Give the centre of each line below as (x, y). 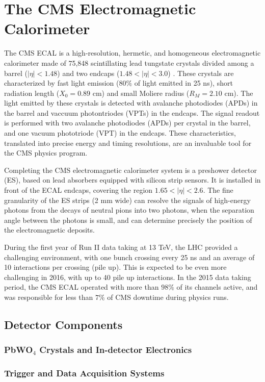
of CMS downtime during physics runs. (168, 297)
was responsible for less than (49, 297)
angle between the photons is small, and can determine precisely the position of (128, 220)
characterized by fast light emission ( (62, 83)
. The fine (218, 190)
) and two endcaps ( (88, 73)
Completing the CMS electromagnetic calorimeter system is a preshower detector (130, 170)
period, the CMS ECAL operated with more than (82, 287)
